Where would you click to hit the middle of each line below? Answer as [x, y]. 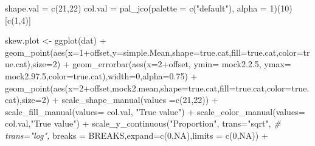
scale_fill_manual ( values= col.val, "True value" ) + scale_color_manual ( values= [155, 111]
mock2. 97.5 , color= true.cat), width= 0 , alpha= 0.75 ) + [101, 75]
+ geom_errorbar [96, 64]
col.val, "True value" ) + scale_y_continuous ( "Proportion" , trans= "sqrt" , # [143, 123]
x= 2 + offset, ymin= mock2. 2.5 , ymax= [219, 64]
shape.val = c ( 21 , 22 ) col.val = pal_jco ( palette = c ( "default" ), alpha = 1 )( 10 [147, 8]
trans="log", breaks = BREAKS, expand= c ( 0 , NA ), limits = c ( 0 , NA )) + [137, 135]
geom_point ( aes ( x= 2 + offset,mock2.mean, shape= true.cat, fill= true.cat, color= [148, 88]
